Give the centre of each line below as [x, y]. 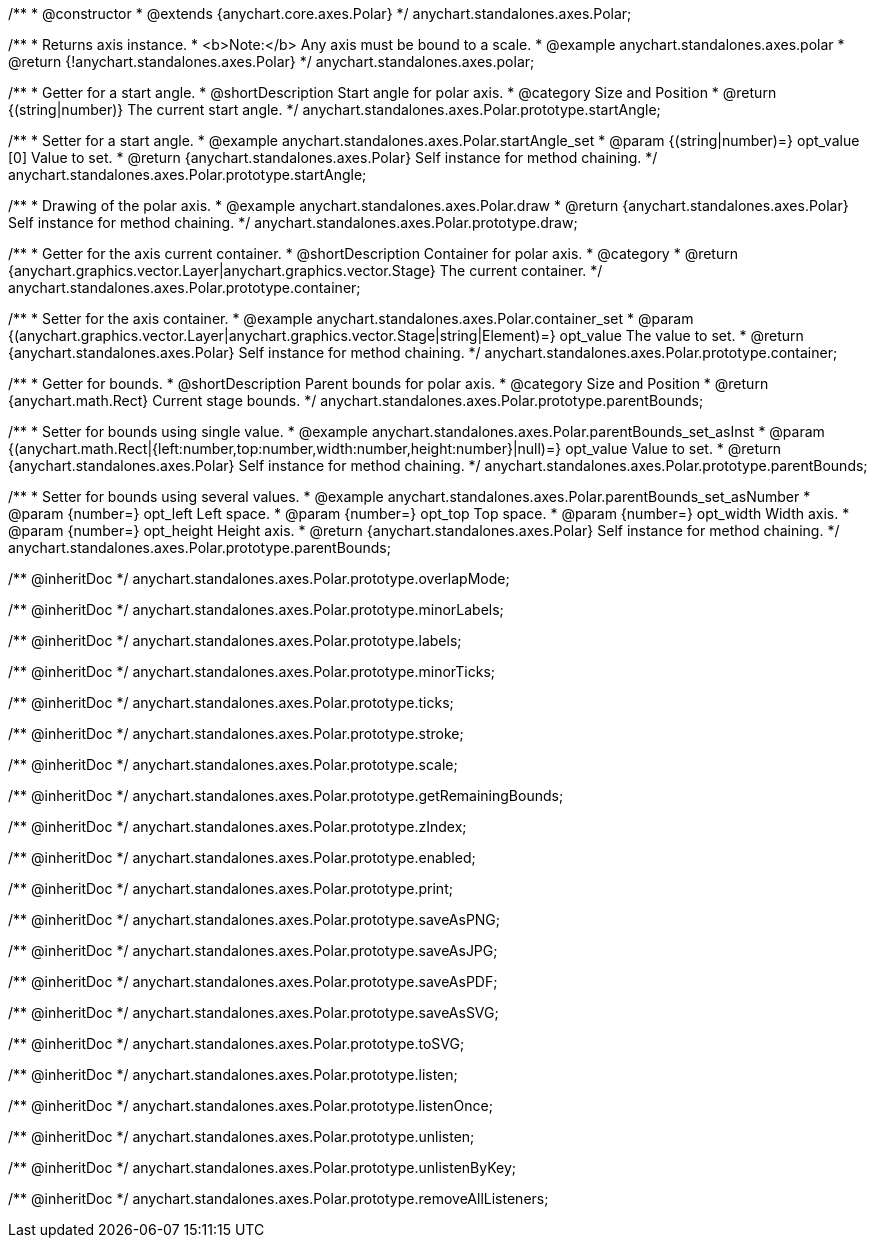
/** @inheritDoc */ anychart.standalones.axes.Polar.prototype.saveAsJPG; [253, 950]
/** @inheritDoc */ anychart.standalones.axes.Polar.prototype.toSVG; [236, 1043]
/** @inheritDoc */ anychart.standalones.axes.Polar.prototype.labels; [235, 640]
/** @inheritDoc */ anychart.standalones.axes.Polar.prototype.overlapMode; [259, 578]
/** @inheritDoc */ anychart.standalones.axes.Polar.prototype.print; [230, 888]
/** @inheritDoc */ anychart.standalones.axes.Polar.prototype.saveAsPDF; [253, 981]
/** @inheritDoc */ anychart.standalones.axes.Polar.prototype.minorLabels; [256, 609]
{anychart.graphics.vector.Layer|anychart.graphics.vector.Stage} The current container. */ [305, 270]
